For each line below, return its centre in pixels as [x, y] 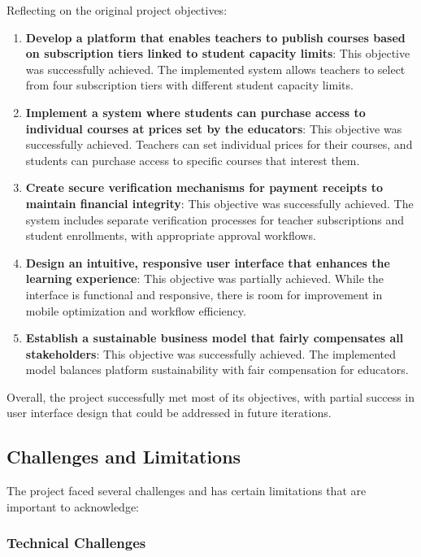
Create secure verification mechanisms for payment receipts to [204, 187]
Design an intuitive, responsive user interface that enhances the [208, 262]
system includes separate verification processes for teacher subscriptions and [215, 219]
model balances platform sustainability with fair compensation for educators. [217, 370]
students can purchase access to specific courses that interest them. [193, 160]
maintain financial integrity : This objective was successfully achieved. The [219, 203]
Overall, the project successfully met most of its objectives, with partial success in [211, 396]
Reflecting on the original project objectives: [117, 10]
